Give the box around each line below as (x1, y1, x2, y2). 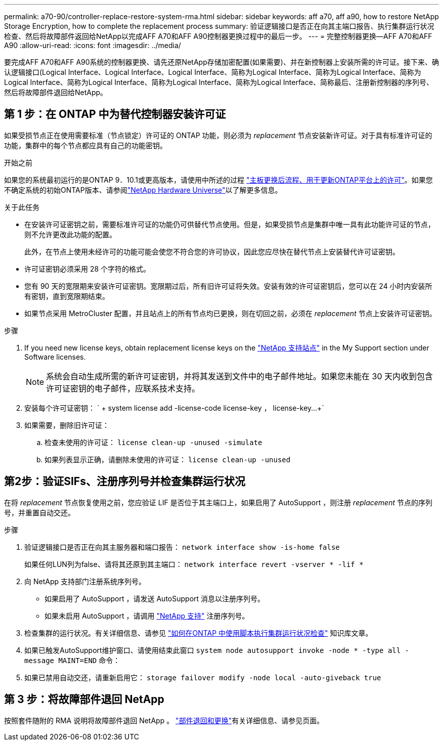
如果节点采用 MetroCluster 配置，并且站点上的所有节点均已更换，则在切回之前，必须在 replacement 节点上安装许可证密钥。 (24, 309, 436, 318)
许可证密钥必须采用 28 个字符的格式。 (24, 264, 151, 273)
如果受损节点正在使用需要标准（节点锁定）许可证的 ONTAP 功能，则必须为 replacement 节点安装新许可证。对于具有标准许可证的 (4, 130, 432, 140)
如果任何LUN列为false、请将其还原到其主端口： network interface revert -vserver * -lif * (24, 559, 364, 568)
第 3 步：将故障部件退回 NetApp (4, 693, 164, 706)
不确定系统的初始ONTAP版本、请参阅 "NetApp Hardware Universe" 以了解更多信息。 (4, 185, 282, 194)
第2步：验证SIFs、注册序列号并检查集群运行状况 (4, 475, 245, 488)
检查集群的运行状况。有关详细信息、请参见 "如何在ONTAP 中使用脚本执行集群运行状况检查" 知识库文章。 (24, 628, 373, 637)
